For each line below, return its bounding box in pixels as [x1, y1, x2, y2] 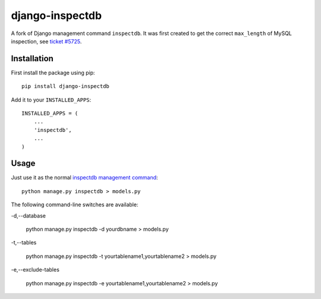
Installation [11, 53, 53, 64]
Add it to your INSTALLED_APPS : [11, 96, 92, 103]
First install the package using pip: [11, 69, 95, 76]
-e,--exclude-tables [11, 266, 59, 273]
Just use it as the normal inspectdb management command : [11, 174, 158, 181]
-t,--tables [11, 239, 37, 246]
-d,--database [11, 212, 46, 219]
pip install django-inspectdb [21, 83, 110, 90]
